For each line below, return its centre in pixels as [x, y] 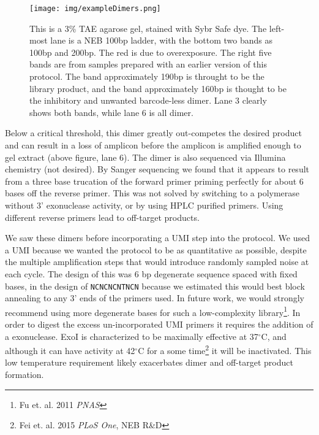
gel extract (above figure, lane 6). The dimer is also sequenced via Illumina [145, 157]
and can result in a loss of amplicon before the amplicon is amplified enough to [153, 145]
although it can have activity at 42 [70, 350]
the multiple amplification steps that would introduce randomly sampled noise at [157, 262]
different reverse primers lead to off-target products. [102, 217]
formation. [24, 375]
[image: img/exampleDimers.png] [95, 9]
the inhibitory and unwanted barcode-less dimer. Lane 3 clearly [148, 100]
